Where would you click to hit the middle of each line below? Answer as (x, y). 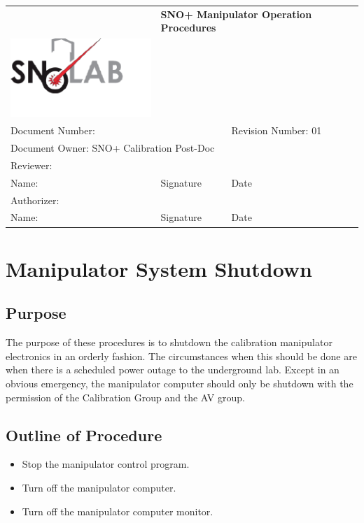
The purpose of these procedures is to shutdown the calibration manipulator (169, 342)
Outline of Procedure (84, 435)
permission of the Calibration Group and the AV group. (125, 397)
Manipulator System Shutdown (159, 268)
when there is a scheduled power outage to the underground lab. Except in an (173, 370)
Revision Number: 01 (276, 130)
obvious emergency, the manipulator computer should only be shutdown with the (180, 383)
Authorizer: (35, 200)
